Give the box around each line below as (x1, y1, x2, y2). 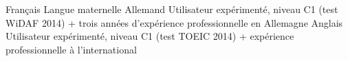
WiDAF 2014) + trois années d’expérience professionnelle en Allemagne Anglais (6, 15, 343, 29)
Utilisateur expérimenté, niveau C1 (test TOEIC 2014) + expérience (6, 29, 294, 43)
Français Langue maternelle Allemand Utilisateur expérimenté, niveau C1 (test (6, 2, 338, 16)
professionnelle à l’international (6, 42, 137, 56)
